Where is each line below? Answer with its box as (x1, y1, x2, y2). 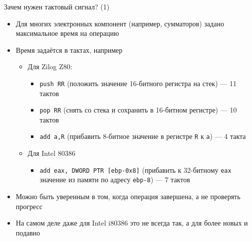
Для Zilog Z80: (27, 61, 72, 72)
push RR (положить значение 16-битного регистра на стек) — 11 (39, 78, 237, 88)
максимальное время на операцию (15, 28, 119, 38)
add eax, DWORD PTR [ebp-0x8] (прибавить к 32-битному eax (39, 164, 232, 175)
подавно (15, 227, 40, 238)
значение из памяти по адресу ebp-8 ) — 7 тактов (39, 174, 190, 185)
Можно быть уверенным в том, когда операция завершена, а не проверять (15, 191, 241, 202)
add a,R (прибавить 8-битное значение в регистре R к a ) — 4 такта (39, 131, 246, 141)
